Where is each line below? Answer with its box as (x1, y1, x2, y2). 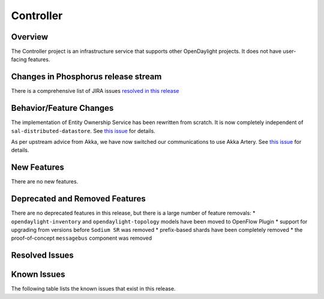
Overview (11, 32, 49, 42)
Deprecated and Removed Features (11, 194, 146, 204)
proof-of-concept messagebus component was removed (11, 234, 152, 242)
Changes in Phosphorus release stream (11, 72, 162, 82)
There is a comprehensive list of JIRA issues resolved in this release (11, 87, 179, 95)
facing (11, 56, 27, 63)
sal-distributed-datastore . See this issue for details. (11, 127, 155, 134)
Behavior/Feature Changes (11, 103, 114, 113)
